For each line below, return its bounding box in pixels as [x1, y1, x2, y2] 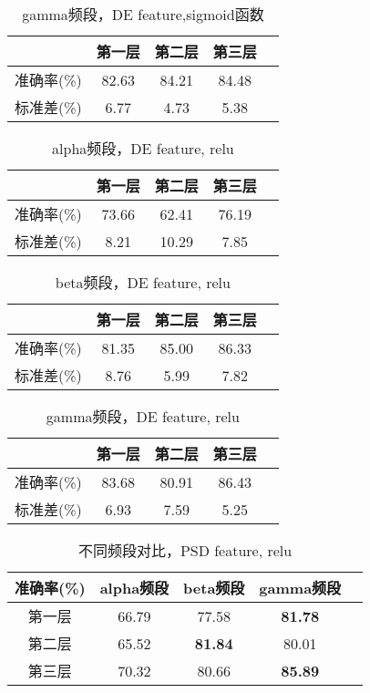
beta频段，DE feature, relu [55, 272, 231, 293]
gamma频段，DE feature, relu [46, 406, 240, 427]
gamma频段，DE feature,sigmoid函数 [22, 4, 264, 25]
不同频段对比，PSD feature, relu [77, 540, 293, 561]
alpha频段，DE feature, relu [52, 138, 234, 159]
